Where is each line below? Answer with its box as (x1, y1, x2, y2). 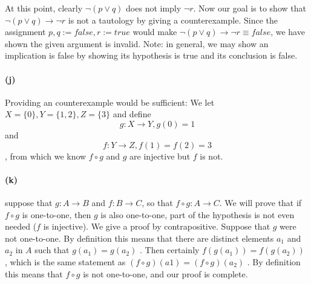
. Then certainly (139, 244, 200, 256)
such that (34, 244, 70, 256)
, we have (270, 25, 305, 38)
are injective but (129, 149, 191, 162)
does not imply (126, 2, 182, 14)
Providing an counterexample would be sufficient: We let (5, 95, 215, 108)
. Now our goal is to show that (193, 2, 306, 14)
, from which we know (5, 149, 87, 162)
